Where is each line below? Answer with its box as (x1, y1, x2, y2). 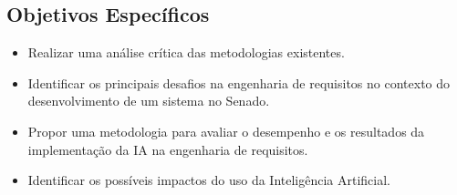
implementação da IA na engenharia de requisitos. (27, 139, 308, 159)
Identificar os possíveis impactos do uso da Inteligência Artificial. (27, 170, 390, 190)
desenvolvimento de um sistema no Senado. (27, 91, 270, 110)
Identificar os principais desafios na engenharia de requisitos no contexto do (27, 73, 451, 92)
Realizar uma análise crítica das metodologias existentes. (27, 43, 345, 62)
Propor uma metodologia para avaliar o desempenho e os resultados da (27, 121, 425, 140)
